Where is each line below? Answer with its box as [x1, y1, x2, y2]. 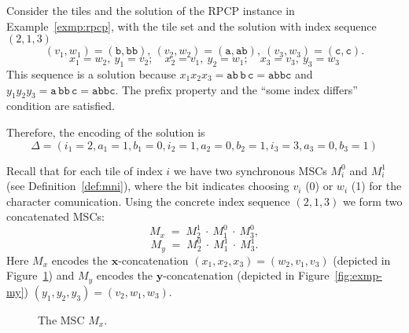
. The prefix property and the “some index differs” [115, 81, 358, 97]
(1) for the [351, 177, 402, 194]
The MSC [38, 311, 85, 328]
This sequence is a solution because [6, 65, 176, 82]
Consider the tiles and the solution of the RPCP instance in [6, 2, 295, 18]
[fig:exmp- [334, 267, 382, 284]
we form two [343, 192, 403, 209]
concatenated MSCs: [6, 208, 105, 225]
